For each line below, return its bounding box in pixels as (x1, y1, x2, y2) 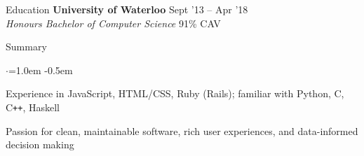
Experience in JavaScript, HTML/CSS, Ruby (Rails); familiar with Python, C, (6, 86, 344, 101)
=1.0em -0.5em (8, 62, 73, 77)
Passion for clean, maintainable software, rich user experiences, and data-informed (6, 123, 358, 138)
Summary (6, 39, 47, 54)
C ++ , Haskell (6, 99, 60, 114)
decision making (6, 137, 74, 152)
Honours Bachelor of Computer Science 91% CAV (6, 15, 221, 30)
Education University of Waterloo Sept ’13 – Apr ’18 (6, 2, 248, 16)
